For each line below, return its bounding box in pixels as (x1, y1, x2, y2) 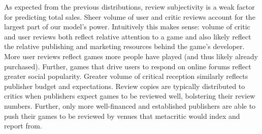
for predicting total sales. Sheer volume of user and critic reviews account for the (4, 11, 255, 22)
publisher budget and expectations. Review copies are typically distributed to (4, 80, 245, 91)
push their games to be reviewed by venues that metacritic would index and (4, 110, 240, 121)
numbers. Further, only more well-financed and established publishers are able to (4, 100, 256, 111)
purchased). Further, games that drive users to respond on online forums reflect (4, 61, 251, 71)
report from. (4, 120, 42, 131)
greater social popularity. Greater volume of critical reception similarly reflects (4, 71, 248, 81)
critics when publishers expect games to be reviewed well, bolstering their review (4, 91, 255, 101)
